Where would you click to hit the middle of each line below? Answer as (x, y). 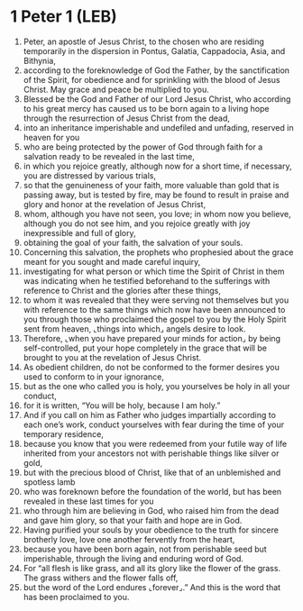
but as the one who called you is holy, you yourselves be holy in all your (157, 386)
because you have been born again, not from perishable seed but (145, 549)
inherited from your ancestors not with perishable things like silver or (151, 453)
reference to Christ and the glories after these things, (122, 290)
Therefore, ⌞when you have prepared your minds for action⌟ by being (152, 338)
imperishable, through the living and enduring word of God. (133, 558)
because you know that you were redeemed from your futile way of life (155, 443)
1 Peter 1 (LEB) (64, 17)
